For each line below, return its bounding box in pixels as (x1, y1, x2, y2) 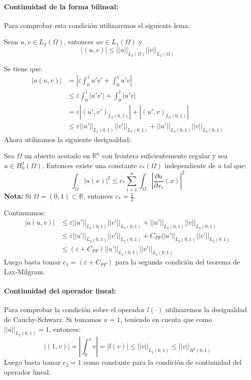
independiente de (164, 160, 216, 170)
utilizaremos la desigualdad (165, 304, 247, 315)
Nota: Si (4, 191, 31, 201)
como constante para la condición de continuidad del (84, 357, 242, 367)
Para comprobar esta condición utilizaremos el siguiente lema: (4, 20, 190, 30)
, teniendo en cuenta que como (120, 314, 212, 324)
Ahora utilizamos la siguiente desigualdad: (4, 134, 131, 144)
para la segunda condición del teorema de (115, 257, 240, 267)
